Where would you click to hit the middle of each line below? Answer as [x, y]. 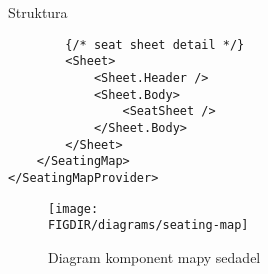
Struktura [38, 12]
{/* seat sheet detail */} [155, 44]
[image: [73, 208]
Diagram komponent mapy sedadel [154, 256]
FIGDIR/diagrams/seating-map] [148, 225]
